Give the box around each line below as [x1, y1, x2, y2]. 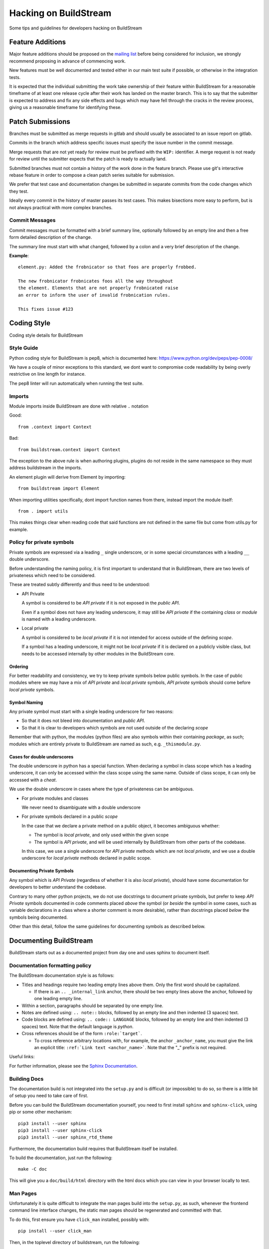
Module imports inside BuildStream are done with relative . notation [9, 403, 149, 409]
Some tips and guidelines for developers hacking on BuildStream [9, 25, 142, 31]
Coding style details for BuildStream [9, 332, 83, 338]
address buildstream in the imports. [9, 465, 82, 471]
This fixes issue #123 [18, 306, 74, 312]
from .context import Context [18, 424, 92, 430]
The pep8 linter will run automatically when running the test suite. [9, 380, 144, 386]
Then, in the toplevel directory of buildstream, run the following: [9, 1239, 140, 1245]
